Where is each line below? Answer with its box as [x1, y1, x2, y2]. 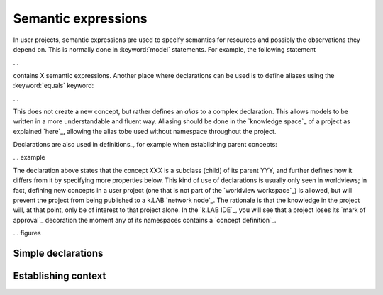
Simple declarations [13, 247, 104, 259]
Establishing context [13, 270, 106, 282]
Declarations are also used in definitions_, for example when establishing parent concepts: [13, 140, 278, 149]
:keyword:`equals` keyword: [13, 82, 94, 90]
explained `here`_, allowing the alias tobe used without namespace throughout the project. [13, 127, 277, 135]
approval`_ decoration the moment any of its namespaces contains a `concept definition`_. [13, 216, 277, 224]
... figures [13, 229, 42, 238]
